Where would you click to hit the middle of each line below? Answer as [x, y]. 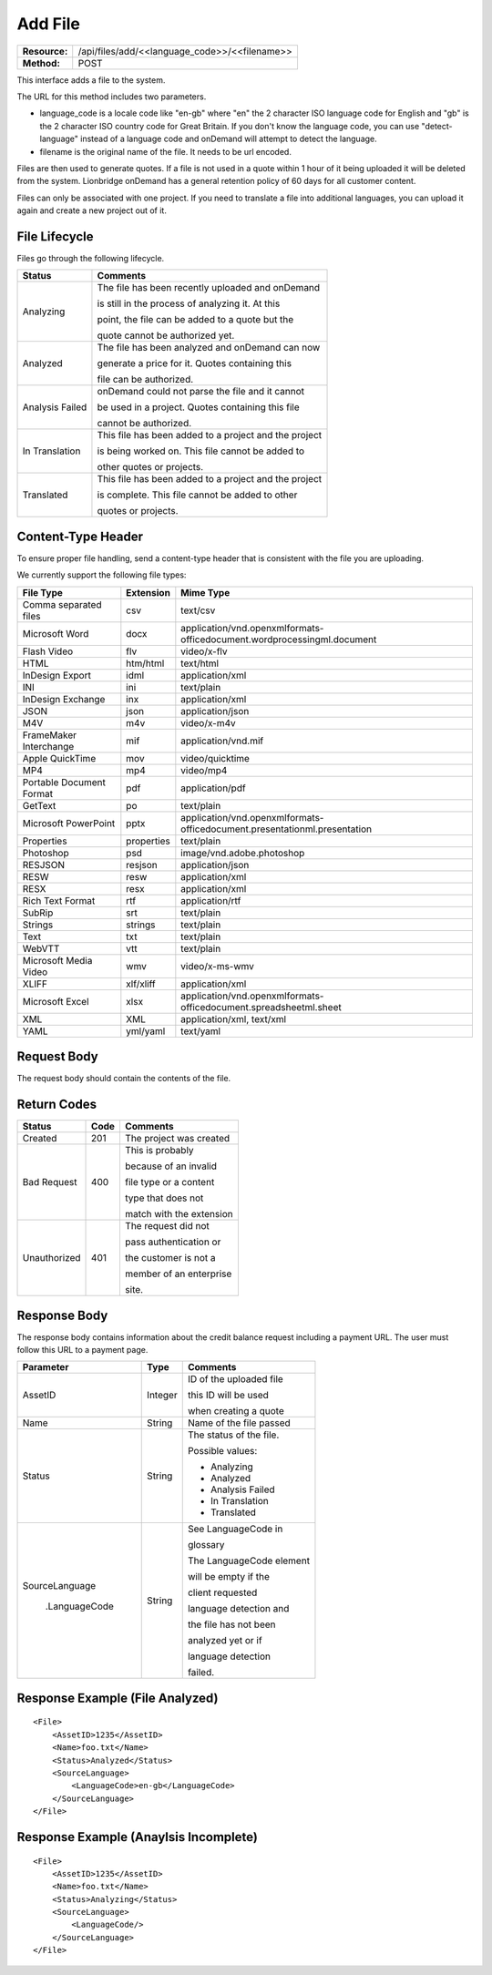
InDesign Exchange [64, 699]
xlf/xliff [141, 984]
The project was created [177, 1139]
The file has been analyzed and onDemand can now [209, 348]
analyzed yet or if [225, 1641]
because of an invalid [171, 1166]
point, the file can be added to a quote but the [195, 320]
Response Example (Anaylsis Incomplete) [138, 1837]
